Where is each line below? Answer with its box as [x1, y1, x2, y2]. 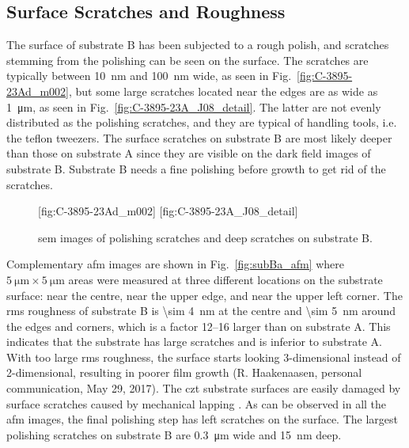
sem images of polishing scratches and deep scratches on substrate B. [38, 229, 373, 245]
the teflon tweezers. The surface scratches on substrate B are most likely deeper [6, 129, 392, 146]
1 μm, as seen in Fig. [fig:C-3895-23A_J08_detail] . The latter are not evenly [6, 98, 381, 115]
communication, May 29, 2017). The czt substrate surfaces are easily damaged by [6, 380, 401, 397]
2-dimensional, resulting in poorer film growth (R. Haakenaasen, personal [6, 364, 362, 381]
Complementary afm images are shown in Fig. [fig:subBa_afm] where [6, 256, 344, 272]
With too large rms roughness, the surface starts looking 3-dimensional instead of [6, 348, 401, 365]
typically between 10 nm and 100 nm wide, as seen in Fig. [6, 67, 292, 84]
